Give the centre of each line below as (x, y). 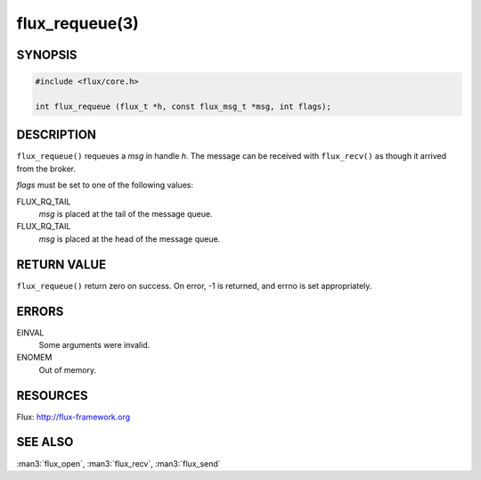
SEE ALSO (45, 442)
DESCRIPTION (57, 135)
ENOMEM (34, 358)
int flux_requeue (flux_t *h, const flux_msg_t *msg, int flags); (183, 106)
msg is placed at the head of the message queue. (130, 239)
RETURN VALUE (61, 265)
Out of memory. (68, 369)
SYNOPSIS (47, 55)
